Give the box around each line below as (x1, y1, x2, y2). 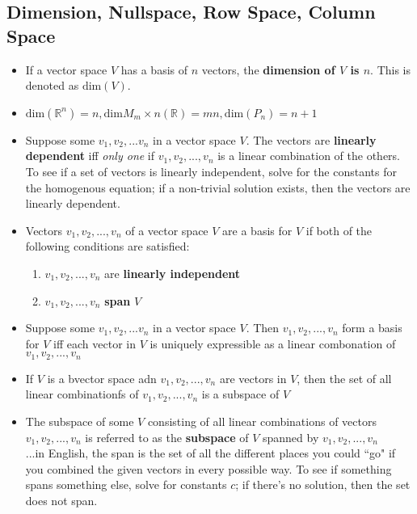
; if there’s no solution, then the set (235, 476, 411, 493)
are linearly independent (104, 264, 241, 281)
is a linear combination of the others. (217, 147, 401, 164)
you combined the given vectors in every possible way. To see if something (25, 460, 392, 477)
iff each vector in (53, 335, 136, 352)
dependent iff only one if (25, 147, 155, 164)
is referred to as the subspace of (85, 428, 249, 445)
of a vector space (125, 221, 208, 238)
